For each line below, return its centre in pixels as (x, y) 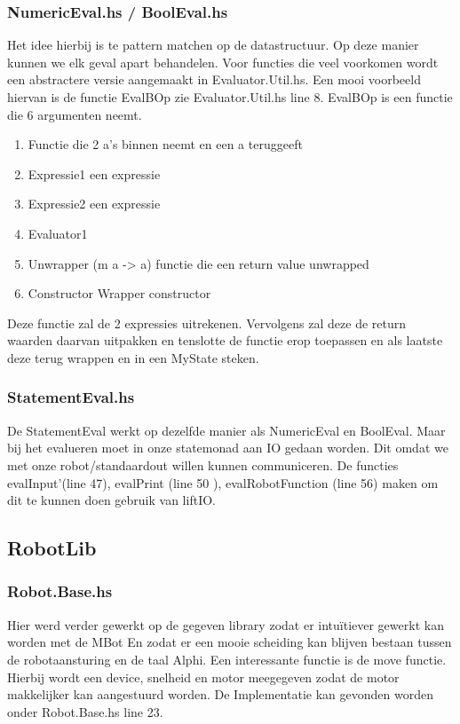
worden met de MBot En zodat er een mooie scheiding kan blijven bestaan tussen (230, 642)
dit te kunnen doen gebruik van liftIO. (111, 500)
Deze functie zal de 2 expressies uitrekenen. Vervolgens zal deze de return (207, 323)
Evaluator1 (58, 233)
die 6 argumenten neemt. (75, 114)
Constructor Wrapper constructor (119, 293)
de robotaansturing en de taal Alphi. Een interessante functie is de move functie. (227, 659)
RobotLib (52, 548)
